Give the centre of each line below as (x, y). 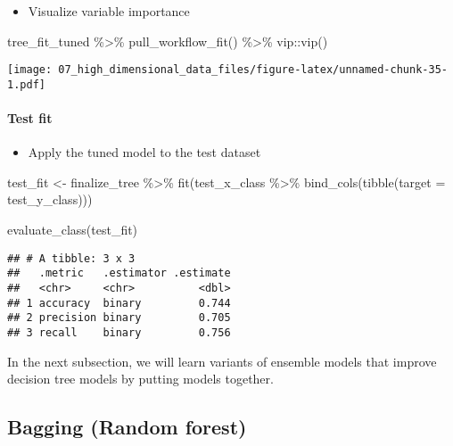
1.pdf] (26, 84)
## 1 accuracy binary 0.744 (119, 303)
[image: (30, 70)
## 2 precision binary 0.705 (119, 318)
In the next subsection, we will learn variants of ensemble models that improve (222, 361)
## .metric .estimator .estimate (119, 273)
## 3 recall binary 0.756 (119, 332)
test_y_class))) (50, 199)
